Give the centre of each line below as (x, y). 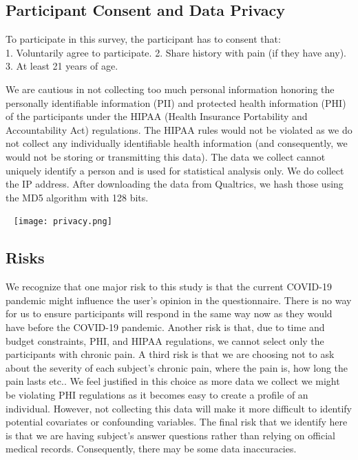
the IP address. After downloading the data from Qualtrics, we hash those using (175, 184)
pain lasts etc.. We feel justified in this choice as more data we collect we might (173, 381)
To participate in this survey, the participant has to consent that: (143, 39)
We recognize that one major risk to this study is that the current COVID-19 (169, 287)
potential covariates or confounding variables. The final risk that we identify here (177, 422)
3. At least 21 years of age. (62, 66)
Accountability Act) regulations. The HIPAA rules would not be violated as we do (179, 129)
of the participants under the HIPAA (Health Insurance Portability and (157, 116)
